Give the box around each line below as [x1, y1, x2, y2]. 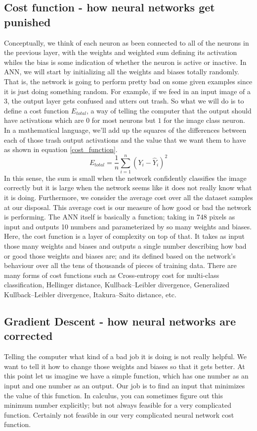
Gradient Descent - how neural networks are [4, 313, 236, 328]
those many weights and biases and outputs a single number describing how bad [4, 241, 247, 251]
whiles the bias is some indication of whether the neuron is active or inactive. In [4, 56, 247, 67]
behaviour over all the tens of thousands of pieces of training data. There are [4, 260, 237, 270]
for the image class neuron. [164, 115, 245, 125]
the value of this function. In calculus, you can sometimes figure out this [4, 390, 223, 400]
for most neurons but [91, 115, 156, 125]
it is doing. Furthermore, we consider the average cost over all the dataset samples [4, 192, 253, 203]
